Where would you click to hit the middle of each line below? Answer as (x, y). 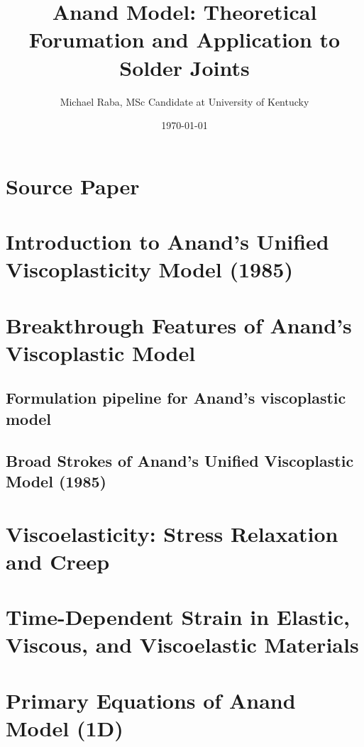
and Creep (58, 561)
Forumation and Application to (184, 39)
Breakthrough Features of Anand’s (179, 325)
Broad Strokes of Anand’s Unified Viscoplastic (180, 460)
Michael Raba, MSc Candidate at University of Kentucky (184, 101)
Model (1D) (65, 727)
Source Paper (73, 186)
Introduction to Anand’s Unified (167, 242)
